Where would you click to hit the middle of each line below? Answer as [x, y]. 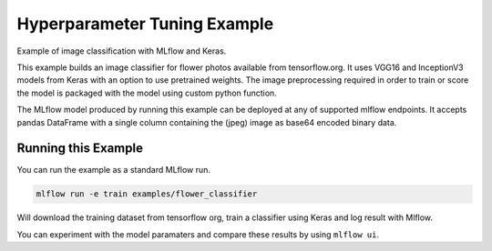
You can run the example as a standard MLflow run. [114, 170]
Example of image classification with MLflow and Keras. [122, 51]
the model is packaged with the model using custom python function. [147, 93]
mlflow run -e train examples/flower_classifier [147, 194]
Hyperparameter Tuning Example [145, 24]
